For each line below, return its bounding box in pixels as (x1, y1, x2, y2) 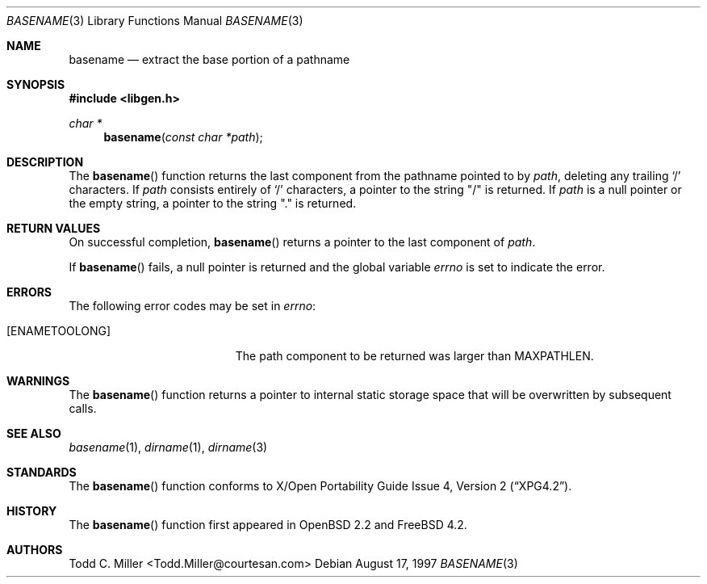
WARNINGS (6, 374, 70, 388)
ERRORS (6, 285, 52, 299)
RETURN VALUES (6, 221, 101, 235)
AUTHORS (6, 543, 63, 557)
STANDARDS (6, 465, 77, 479)
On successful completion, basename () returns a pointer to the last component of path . (69, 235, 536, 249)
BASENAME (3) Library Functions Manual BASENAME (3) (6, 14, 303, 27)
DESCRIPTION (6, 155, 84, 169)
